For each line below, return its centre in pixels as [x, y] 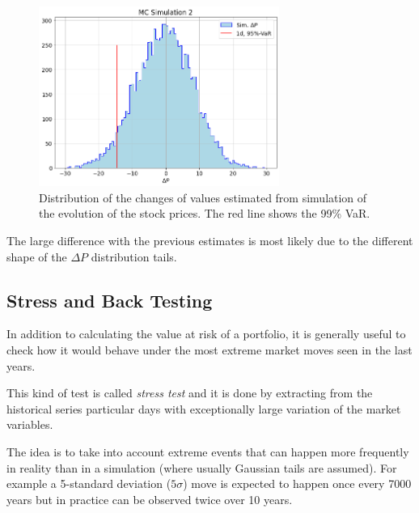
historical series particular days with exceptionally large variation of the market [204, 408]
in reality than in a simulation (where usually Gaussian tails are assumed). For [202, 467]
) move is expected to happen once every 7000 [297, 483]
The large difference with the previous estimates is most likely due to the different [210, 240]
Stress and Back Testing [110, 300]
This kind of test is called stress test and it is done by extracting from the [190, 393]
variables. [30, 424]
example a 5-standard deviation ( [89, 483]
